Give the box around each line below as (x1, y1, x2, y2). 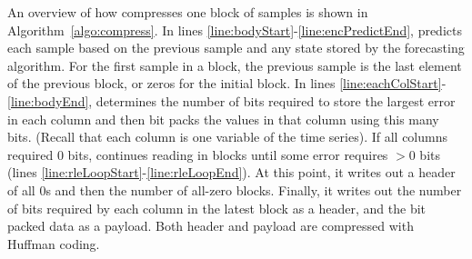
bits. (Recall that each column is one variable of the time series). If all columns (7, 127, 447, 146)
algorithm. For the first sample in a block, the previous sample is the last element (7, 55, 462, 75)
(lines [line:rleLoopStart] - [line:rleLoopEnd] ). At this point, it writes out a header (7, 163, 456, 182)
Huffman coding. (7, 234, 100, 253)
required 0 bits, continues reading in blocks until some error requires (7, 144, 388, 164)
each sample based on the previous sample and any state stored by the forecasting (7, 38, 465, 57)
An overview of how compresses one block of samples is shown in (7, 3, 368, 21)
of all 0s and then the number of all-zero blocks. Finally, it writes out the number (7, 180, 462, 199)
